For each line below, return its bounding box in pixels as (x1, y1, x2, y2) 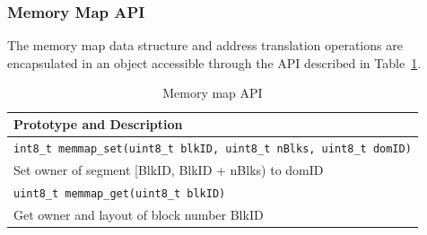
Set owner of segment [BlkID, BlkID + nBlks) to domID (13, 160, 324, 178)
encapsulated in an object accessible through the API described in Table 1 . (7, 53, 422, 72)
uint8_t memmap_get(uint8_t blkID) (13, 187, 226, 200)
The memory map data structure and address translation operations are (7, 36, 403, 55)
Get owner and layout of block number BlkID (13, 205, 264, 223)
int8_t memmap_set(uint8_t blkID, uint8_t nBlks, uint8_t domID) (13, 142, 412, 155)
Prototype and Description (13, 115, 183, 133)
